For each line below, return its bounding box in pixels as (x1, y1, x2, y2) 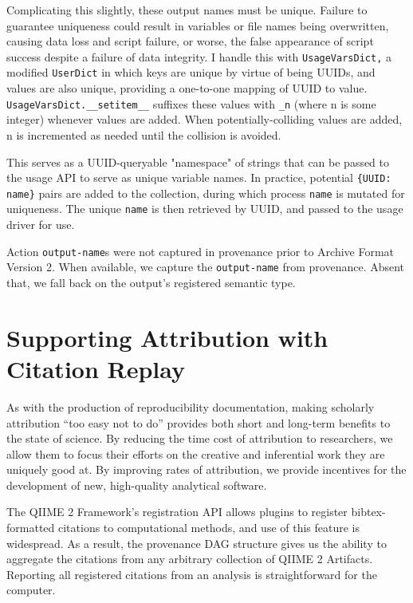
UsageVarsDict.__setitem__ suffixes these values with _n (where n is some (6, 95, 376, 112)
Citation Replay (6, 352, 186, 384)
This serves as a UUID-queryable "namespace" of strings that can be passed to (6, 153, 390, 170)
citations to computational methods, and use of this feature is (57, 519, 360, 536)
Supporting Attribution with (6, 321, 328, 353)
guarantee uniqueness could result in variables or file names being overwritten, (6, 17, 389, 33)
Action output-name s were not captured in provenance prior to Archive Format (6, 242, 395, 259)
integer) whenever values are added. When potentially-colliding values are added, (6, 111, 403, 128)
